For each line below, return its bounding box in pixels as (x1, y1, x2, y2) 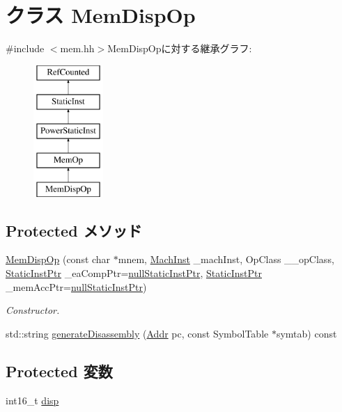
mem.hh (60, 41, 95, 56)
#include (6, 41, 45, 56)
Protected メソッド (6, 219, 142, 241)
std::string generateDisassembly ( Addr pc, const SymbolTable (6, 326, 269, 340)
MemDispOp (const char (6, 252, 111, 267)
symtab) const (276, 326, 337, 340)
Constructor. (6, 303, 60, 317)
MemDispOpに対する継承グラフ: (107, 41, 252, 56)
